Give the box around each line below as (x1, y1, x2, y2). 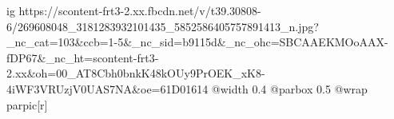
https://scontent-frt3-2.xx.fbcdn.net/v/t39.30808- (18, 2, 261, 18)
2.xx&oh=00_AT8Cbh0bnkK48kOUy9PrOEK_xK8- (6, 65, 265, 81)
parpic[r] (6, 96, 48, 113)
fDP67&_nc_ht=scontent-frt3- (6, 49, 159, 65)
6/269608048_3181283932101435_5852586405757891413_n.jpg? (6, 18, 319, 34)
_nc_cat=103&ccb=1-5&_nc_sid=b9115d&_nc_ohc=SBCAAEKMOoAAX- (6, 34, 388, 50)
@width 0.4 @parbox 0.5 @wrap (211, 80, 368, 97)
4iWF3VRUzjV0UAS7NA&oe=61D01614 (6, 80, 209, 97)
